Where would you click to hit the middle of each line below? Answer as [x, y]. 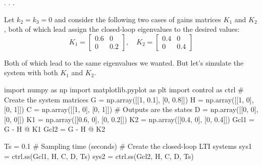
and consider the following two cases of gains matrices [138, 19]
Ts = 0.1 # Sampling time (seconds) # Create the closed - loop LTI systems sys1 [128, 146]
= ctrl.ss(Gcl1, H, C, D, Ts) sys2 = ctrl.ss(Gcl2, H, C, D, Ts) [99, 156]
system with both [31, 72]
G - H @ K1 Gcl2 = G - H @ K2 [55, 129]
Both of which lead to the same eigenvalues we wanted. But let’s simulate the [124, 62]
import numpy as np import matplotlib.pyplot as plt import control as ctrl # [124, 89]
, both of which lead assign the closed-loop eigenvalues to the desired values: [122, 29]
